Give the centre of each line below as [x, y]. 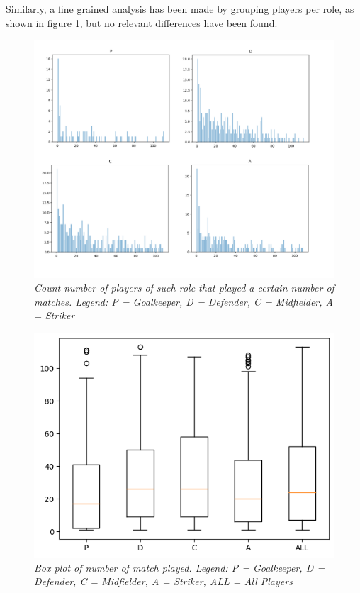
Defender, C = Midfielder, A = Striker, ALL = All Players [163, 581]
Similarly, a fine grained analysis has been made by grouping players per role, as [180, 9]
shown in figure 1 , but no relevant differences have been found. [142, 22]
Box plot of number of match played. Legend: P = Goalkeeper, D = [179, 567]
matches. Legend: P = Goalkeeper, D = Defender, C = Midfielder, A [184, 301]
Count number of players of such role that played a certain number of [184, 288]
